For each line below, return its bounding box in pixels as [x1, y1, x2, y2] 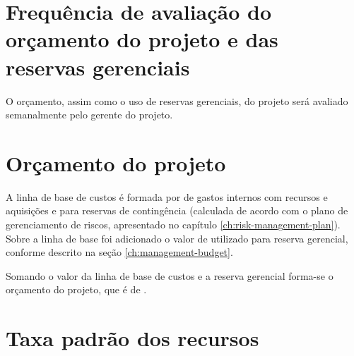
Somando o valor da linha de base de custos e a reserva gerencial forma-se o [6, 268, 334, 283]
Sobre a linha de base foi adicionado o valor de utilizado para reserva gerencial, [6, 231, 348, 245]
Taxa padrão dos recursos [6, 324, 259, 352]
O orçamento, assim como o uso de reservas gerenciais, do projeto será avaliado [6, 93, 348, 108]
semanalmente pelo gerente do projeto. [6, 107, 173, 122]
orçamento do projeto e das [6, 25, 278, 54]
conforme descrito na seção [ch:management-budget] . [6, 245, 233, 259]
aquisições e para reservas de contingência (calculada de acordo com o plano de [6, 203, 348, 218]
